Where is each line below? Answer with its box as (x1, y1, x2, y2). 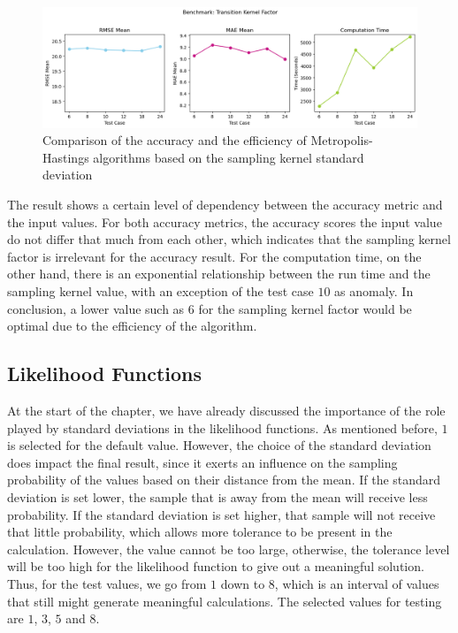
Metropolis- (310, 131, 373, 149)
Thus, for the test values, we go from (7, 574, 207, 592)
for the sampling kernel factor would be (198, 299, 412, 317)
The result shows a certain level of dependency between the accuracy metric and (7, 195, 443, 214)
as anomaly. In (334, 281, 414, 300)
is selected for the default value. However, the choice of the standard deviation (7, 436, 431, 454)
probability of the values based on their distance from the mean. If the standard (7, 470, 441, 489)
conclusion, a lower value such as (7, 299, 185, 317)
